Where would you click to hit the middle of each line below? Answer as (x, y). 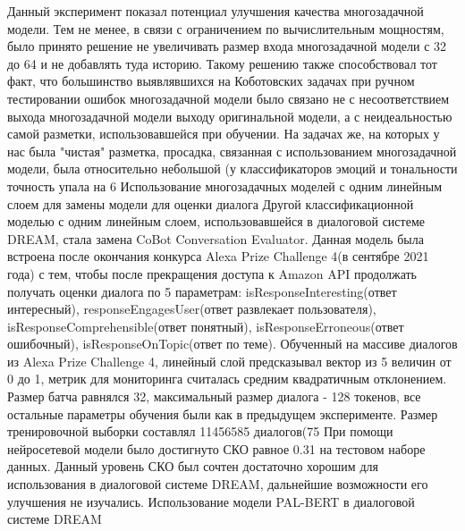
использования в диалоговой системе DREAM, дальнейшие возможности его (218, 484)
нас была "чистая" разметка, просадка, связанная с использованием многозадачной (232, 151)
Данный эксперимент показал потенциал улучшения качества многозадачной (216, 11)
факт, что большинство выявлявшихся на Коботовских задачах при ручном (211, 81)
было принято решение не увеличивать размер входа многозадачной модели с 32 (227, 46)
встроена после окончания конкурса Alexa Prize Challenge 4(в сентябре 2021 (218, 256)
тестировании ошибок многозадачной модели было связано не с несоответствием (228, 98)
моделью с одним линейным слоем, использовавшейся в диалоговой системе (216, 221)
